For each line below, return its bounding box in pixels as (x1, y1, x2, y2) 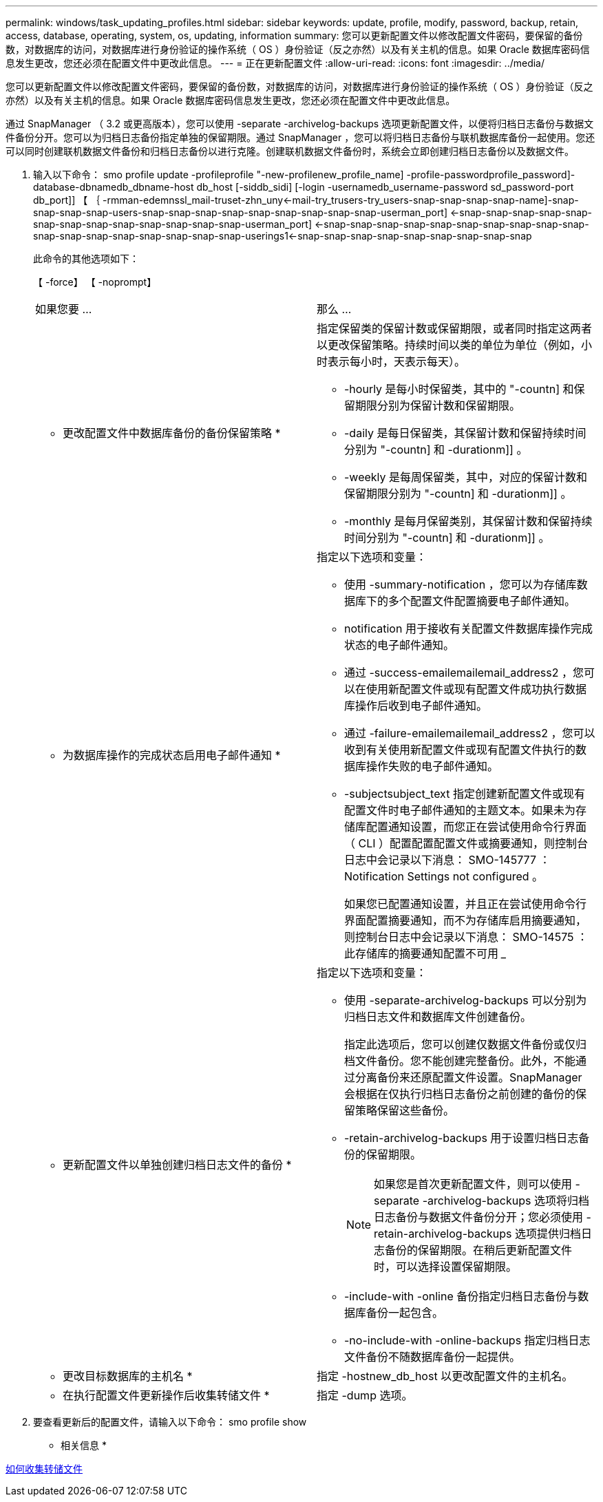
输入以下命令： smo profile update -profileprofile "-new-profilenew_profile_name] (33, 169, 404, 180)
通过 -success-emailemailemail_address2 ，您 (344, 666, 584, 679)
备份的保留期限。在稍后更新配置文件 (385, 1243, 573, 1257)
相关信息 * (61, 1439, 107, 1451)
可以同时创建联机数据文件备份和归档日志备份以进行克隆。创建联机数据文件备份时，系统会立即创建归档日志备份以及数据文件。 (6, 145, 574, 157)
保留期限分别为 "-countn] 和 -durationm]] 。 (344, 487, 572, 500)
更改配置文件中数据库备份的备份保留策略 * (63, 426, 281, 440)
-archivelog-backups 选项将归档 (422, 1194, 589, 1207)
